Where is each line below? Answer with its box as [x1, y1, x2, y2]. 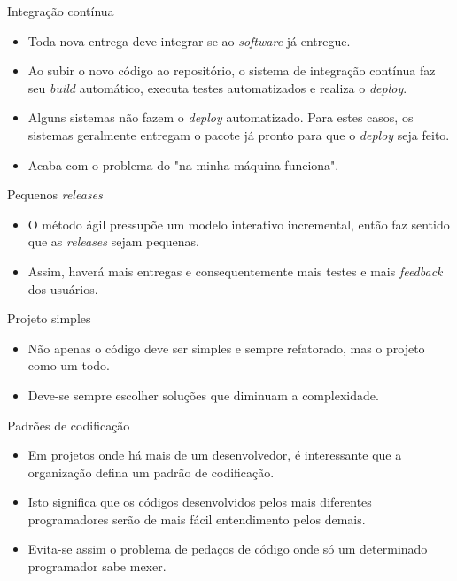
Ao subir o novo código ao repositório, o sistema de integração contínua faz [27, 61, 436, 80]
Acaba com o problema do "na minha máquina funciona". [27, 155, 339, 174]
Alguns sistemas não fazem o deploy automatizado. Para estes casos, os [27, 108, 414, 127]
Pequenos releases [7, 185, 103, 204]
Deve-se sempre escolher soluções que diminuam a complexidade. [27, 385, 379, 404]
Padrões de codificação [7, 415, 130, 434]
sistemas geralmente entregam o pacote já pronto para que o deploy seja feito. [27, 125, 450, 143]
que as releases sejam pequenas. [27, 232, 200, 251]
